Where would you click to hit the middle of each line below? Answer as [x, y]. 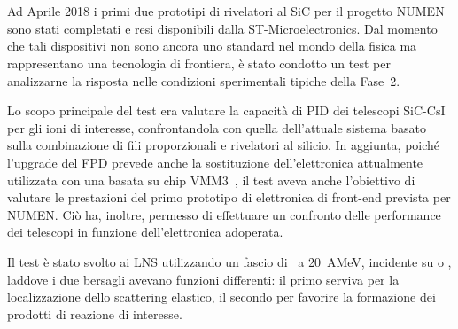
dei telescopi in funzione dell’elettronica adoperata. [145, 232]
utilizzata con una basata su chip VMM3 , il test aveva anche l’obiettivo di [211, 180]
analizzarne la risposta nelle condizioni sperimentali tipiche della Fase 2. [204, 80]
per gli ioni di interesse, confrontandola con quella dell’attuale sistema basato [217, 127]
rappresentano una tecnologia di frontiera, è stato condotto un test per [199, 63]
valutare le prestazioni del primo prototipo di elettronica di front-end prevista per [229, 197]
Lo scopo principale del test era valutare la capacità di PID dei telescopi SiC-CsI [226, 110]
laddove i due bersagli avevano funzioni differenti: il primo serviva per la [203, 279]
